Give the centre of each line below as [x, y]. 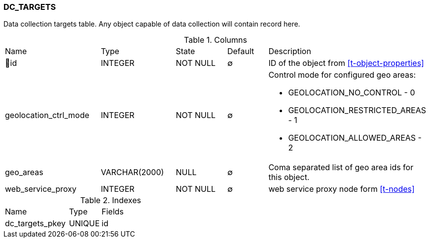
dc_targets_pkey [36, 224]
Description [290, 51]
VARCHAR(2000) [132, 172]
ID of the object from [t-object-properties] [346, 63]
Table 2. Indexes [110, 200]
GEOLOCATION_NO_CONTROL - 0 [352, 93]
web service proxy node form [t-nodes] [341, 189]
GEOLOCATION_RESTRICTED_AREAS [357, 110]
